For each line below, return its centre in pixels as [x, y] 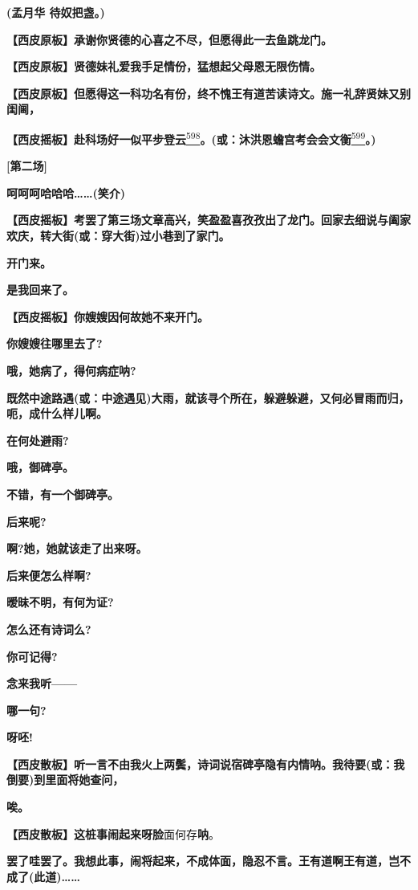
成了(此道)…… [43, 876]
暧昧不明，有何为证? [60, 602]
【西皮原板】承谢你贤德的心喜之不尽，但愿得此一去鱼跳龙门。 [169, 39]
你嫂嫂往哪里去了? [55, 343]
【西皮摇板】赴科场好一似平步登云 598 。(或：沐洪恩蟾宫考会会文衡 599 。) [191, 137]
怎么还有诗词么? [49, 629]
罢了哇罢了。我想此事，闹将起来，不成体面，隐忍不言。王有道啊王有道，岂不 [209, 861]
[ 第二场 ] [27, 166]
